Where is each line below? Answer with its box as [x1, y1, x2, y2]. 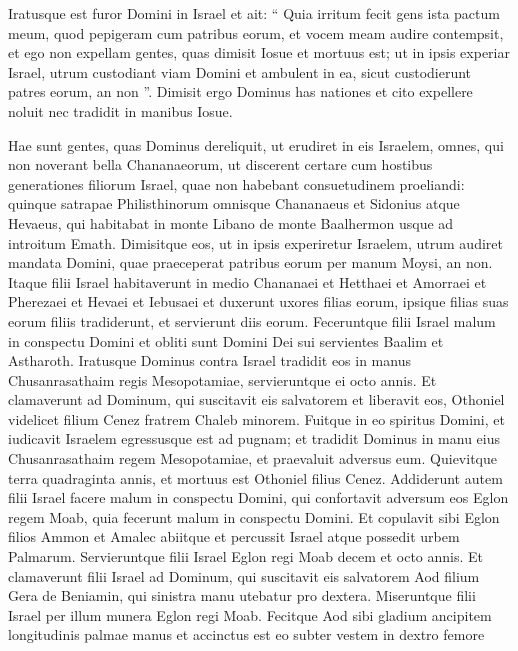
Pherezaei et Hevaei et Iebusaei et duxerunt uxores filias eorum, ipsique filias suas [8, 291, 509, 312]
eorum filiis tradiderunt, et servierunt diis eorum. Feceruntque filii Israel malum [8, 310, 496, 331]
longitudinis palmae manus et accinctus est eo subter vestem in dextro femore [8, 624, 485, 645]
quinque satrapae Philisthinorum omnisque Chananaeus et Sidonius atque [8, 193, 460, 214]
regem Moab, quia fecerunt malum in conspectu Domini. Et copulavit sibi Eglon [8, 506, 500, 527]
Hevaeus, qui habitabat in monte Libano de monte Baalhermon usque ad [8, 212, 454, 233]
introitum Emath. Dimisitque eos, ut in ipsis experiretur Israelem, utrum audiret [8, 232, 503, 253]
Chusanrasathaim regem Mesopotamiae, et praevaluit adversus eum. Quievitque [8, 448, 497, 469]
